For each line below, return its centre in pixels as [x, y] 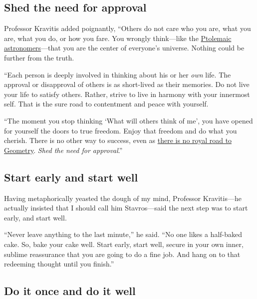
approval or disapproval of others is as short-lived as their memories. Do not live [127, 84]
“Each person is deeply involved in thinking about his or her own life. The [118, 74]
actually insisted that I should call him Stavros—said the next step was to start [126, 208]
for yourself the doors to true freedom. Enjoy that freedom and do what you [121, 130]
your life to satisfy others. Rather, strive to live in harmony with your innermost [127, 94]
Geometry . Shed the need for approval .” [63, 150]
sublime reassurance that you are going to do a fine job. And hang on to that [122, 254]
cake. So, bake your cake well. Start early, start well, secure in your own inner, [124, 244]
